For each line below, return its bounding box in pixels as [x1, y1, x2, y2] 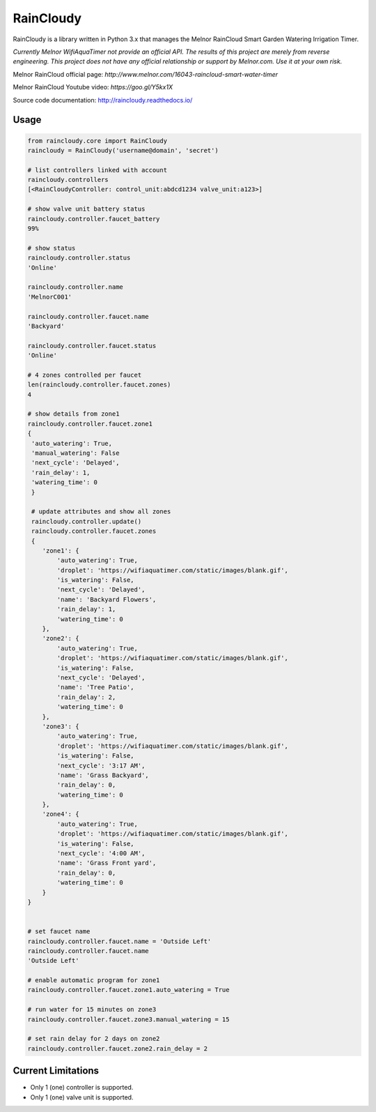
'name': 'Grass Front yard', [56, 859, 157, 867]
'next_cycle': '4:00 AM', [56, 850, 146, 857]
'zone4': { [42, 810, 79, 818]
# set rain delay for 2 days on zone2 [27, 1035, 160, 1043]
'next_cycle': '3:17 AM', [56, 761, 146, 769]
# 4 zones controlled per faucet [27, 370, 142, 379]
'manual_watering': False [31, 449, 120, 457]
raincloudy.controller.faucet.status [27, 342, 157, 350]
